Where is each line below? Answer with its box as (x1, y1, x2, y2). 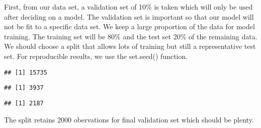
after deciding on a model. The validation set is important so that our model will (4, 11, 254, 22)
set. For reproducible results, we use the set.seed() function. (4, 50, 188, 61)
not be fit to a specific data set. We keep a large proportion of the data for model (4, 21, 255, 32)
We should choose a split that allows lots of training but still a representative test (4, 41, 256, 51)
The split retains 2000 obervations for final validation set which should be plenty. (4, 114, 254, 124)
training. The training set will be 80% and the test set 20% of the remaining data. (4, 31, 257, 41)
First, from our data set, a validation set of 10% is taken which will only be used (4, 2, 253, 12)
